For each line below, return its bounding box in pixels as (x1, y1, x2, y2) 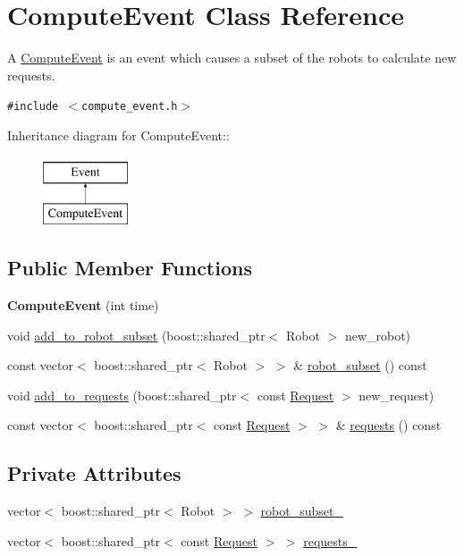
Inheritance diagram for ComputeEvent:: (7, 125, 230, 144)
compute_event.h (81, 100, 178, 114)
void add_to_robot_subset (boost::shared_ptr (7, 325, 266, 344)
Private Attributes (7, 459, 181, 487)
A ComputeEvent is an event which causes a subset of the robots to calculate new (7, 48, 457, 67)
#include (7, 100, 59, 114)
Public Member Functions (7, 254, 252, 282)
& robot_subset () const (293, 356, 427, 375)
